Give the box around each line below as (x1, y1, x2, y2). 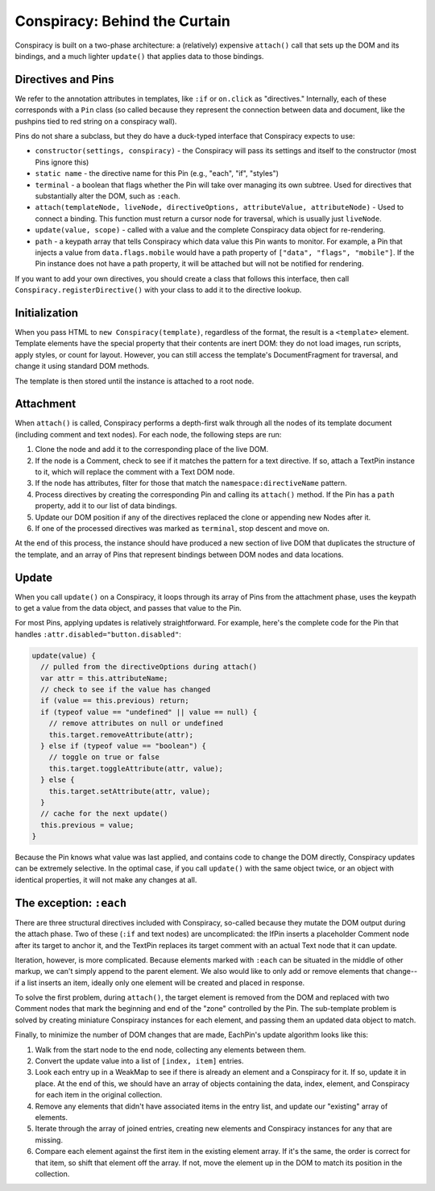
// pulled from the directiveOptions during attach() (40, 662, 258, 671)
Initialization (14, 306, 79, 320)
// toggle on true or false (48, 753, 160, 762)
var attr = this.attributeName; (40, 674, 168, 683)
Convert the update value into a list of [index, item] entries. (35, 1056, 245, 1066)
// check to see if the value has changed (40, 685, 211, 694)
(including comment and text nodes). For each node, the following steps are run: (14, 429, 282, 439)
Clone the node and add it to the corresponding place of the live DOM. (35, 445, 269, 454)
